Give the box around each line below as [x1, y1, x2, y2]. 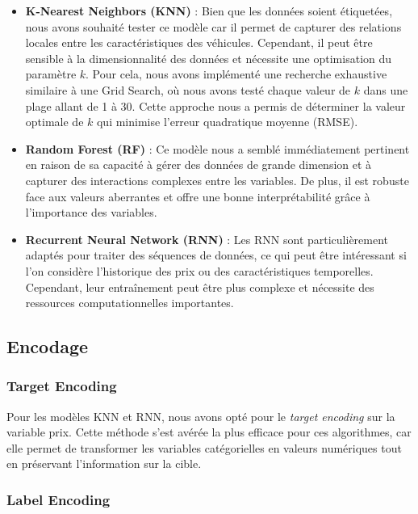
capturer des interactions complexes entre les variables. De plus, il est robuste [25, 171, 409, 188]
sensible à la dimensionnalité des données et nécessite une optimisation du [25, 49, 392, 66]
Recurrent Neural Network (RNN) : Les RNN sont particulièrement [25, 230, 389, 247]
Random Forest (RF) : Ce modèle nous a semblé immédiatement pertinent [25, 140, 410, 157]
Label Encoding [6, 489, 111, 509]
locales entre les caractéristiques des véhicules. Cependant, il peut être [25, 34, 373, 51]
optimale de [25, 113, 84, 130]
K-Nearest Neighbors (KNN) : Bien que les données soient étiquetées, [25, 2, 393, 19]
